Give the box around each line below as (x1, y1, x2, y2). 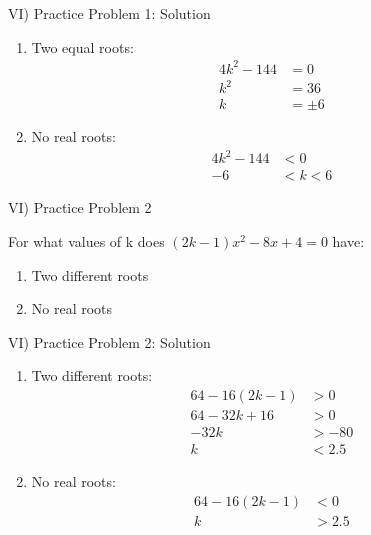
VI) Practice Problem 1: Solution (8, 3, 211, 23)
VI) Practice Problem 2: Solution (8, 331, 211, 352)
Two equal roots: (31, 36, 134, 57)
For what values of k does (8, 231, 165, 252)
